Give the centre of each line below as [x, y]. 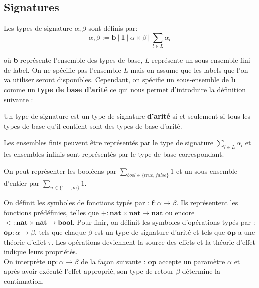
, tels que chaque [60, 232]
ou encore [180, 212]
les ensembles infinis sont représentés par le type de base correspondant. [114, 154]
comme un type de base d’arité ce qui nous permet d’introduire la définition [125, 89]
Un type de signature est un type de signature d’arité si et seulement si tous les [127, 116]
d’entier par [22, 183]
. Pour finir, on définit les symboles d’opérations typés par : [164, 222]
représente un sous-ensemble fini [201, 60]
